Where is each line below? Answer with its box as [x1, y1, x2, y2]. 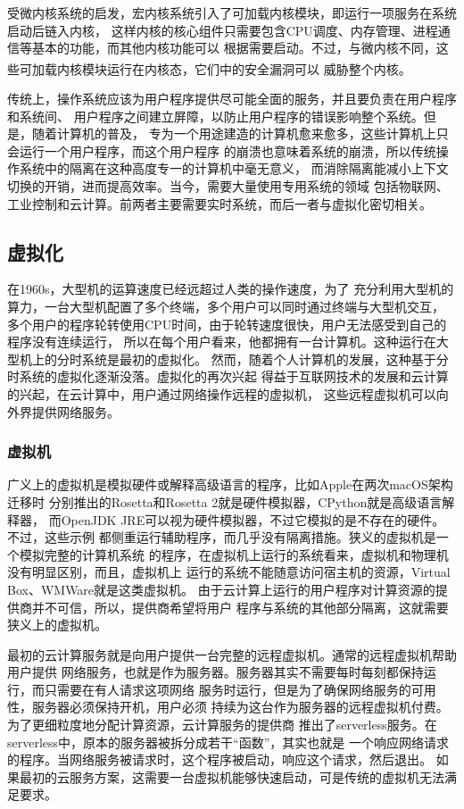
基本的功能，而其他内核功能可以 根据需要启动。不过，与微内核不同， [31, 38, 436, 57]
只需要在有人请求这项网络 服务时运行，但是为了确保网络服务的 [44, 680, 411, 698]
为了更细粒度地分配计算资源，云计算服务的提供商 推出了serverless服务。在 [7, 715, 437, 734]
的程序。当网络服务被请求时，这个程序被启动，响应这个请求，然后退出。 [7, 750, 432, 769]
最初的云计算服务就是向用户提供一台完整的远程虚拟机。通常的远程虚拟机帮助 [7, 645, 457, 663]
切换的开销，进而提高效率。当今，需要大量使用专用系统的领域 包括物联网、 [7, 177, 449, 195]
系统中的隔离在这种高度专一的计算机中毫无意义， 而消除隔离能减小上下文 [19, 159, 449, 178]
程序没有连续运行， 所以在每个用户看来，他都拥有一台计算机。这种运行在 [7, 332, 436, 351]
